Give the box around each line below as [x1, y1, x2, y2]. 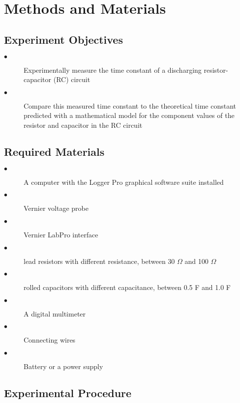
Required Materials [4, 144, 105, 159]
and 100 [184, 256, 209, 266]
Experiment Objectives [4, 31, 123, 47]
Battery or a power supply [24, 361, 103, 371]
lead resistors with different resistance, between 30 [24, 256, 175, 266]
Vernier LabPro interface [24, 229, 98, 239]
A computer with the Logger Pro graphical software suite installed [24, 176, 224, 187]
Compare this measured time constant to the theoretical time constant [24, 100, 237, 111]
